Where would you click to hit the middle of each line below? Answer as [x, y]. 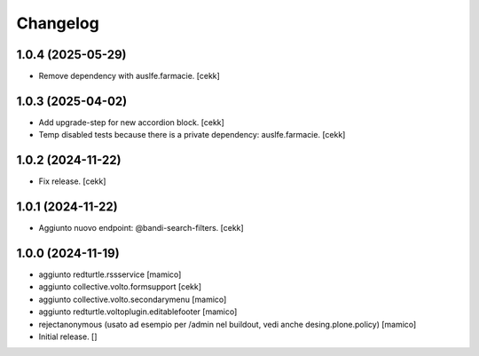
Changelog [58, 23]
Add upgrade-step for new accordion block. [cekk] [132, 122]
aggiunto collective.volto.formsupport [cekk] [120, 287]
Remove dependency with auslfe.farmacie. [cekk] [130, 76]
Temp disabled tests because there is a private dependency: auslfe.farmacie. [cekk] [192, 135]
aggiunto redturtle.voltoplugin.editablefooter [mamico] [138, 312]
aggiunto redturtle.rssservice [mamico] [110, 274]
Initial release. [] [68, 336]
